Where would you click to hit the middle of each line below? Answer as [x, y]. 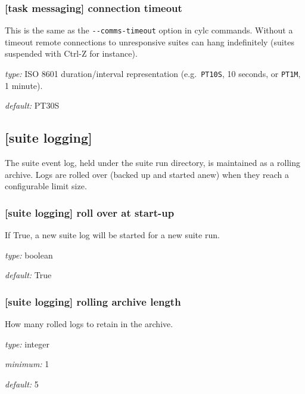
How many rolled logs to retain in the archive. [89, 324]
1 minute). [24, 85]
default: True [28, 275]
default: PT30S [32, 105]
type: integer [27, 344]
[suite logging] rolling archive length [93, 301]
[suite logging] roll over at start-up [90, 212]
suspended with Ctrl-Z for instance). [71, 53]
